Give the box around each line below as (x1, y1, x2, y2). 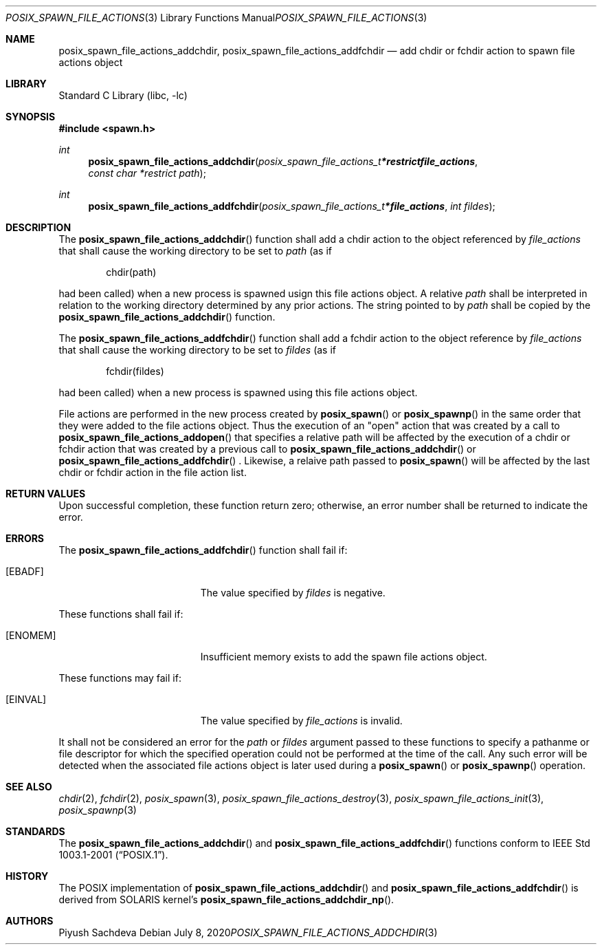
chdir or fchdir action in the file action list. (58, 466, 247, 478)
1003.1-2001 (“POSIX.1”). (58, 849, 168, 861)
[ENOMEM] (5, 629, 56, 641)
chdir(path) (106, 266, 157, 278)
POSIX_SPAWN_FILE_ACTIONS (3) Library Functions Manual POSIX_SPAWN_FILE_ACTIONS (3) (5, 12, 427, 23)
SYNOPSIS (5, 111, 56, 122)
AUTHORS (5, 915, 54, 927)
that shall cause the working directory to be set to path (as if (58, 245, 332, 257)
